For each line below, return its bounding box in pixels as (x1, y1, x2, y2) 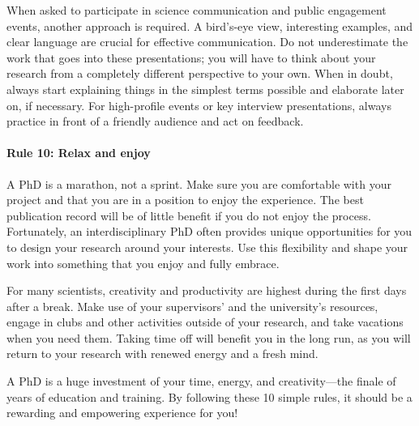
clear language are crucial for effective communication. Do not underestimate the (6, 33, 408, 50)
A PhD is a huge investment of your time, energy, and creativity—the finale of (6, 373, 396, 390)
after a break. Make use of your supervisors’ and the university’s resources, (6, 297, 378, 314)
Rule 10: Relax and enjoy (6, 144, 151, 161)
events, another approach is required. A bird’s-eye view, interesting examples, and (6, 17, 413, 34)
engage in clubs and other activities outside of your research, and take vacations (6, 313, 404, 330)
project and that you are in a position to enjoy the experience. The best (6, 191, 364, 208)
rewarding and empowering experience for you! (6, 404, 238, 421)
